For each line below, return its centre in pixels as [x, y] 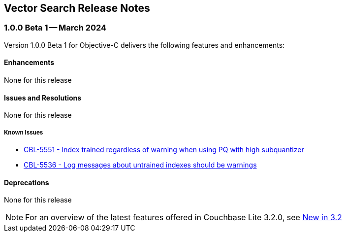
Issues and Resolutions [43, 98]
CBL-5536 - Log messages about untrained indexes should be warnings [140, 165]
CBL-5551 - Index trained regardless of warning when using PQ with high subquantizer [164, 150]
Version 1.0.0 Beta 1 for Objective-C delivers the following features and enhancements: [144, 45]
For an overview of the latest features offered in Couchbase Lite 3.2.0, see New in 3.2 [184, 218]
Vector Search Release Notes [77, 8]
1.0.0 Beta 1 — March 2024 [55, 28]
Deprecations [27, 182]
